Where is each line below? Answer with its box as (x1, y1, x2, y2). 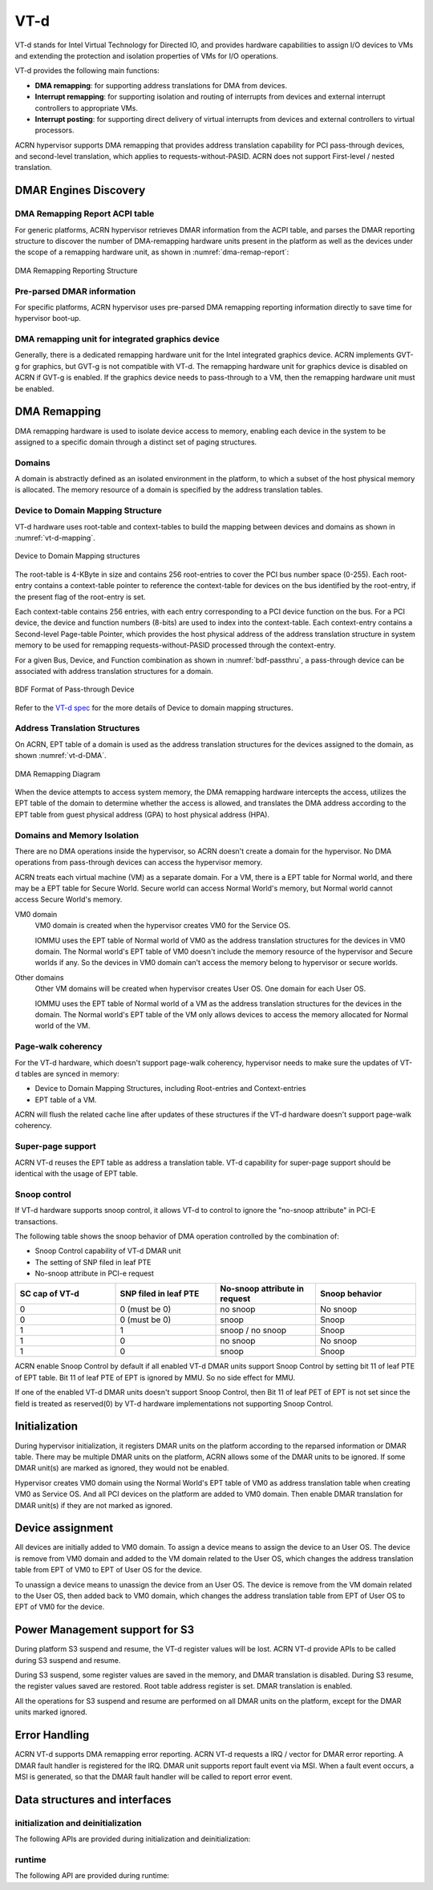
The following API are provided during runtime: (14, 1871, 170, 1880)
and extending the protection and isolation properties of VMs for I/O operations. (14, 51, 278, 60)
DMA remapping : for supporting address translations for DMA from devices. (34, 80, 288, 90)
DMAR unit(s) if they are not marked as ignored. (14, 1500, 172, 1510)
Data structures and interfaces (14, 1793, 172, 1807)
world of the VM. (34, 1021, 91, 1031)
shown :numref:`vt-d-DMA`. (14, 751, 107, 760)
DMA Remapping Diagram (14, 769, 101, 778)
